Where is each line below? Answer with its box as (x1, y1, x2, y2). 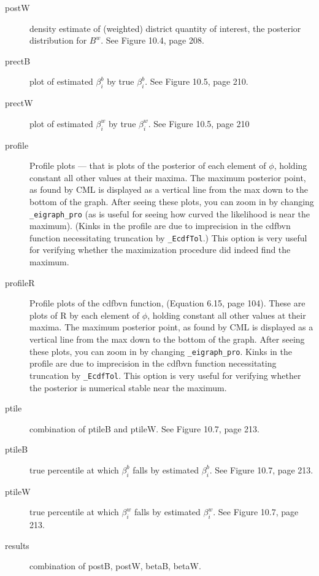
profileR (5, 276, 35, 289)
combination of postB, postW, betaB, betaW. (29, 559, 201, 572)
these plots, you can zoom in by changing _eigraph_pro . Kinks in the (29, 344, 292, 357)
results (5, 539, 29, 551)
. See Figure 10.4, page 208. (101, 34, 204, 47)
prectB (5, 54, 31, 67)
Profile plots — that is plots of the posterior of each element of (29, 159, 266, 172)
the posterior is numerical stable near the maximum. (29, 381, 227, 394)
